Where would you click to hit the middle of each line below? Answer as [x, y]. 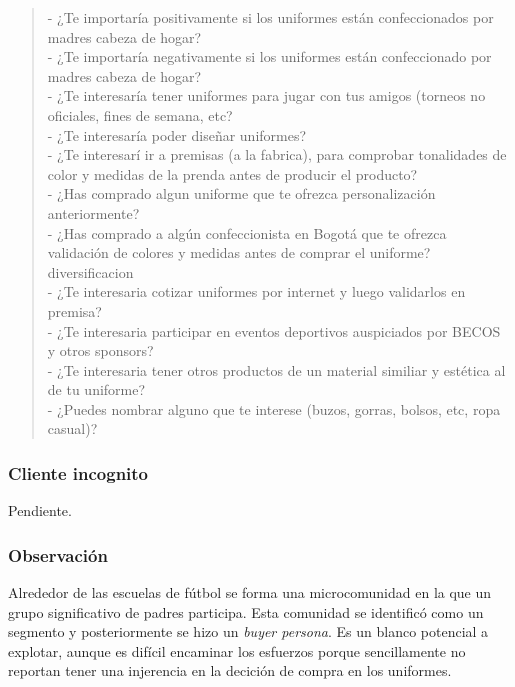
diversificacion [90, 271]
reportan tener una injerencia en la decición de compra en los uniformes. [230, 670]
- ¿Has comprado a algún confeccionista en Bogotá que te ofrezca [247, 232]
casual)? [72, 428]
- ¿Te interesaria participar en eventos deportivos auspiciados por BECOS [274, 330]
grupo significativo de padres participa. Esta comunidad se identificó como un [246, 611]
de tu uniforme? [96, 389]
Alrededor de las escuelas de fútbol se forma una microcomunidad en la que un [250, 592]
